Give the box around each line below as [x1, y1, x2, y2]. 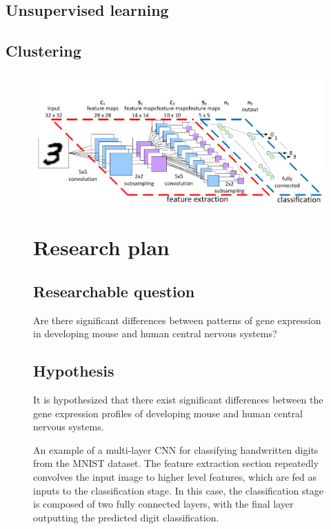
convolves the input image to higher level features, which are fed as [33, 469, 317, 483]
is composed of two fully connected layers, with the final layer [33, 497, 294, 511]
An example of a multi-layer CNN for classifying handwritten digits [33, 442, 319, 457]
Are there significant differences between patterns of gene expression [33, 312, 321, 327]
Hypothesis [33, 360, 114, 381]
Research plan [33, 233, 170, 261]
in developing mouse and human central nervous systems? [33, 326, 277, 341]
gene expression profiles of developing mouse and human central [33, 406, 303, 420]
